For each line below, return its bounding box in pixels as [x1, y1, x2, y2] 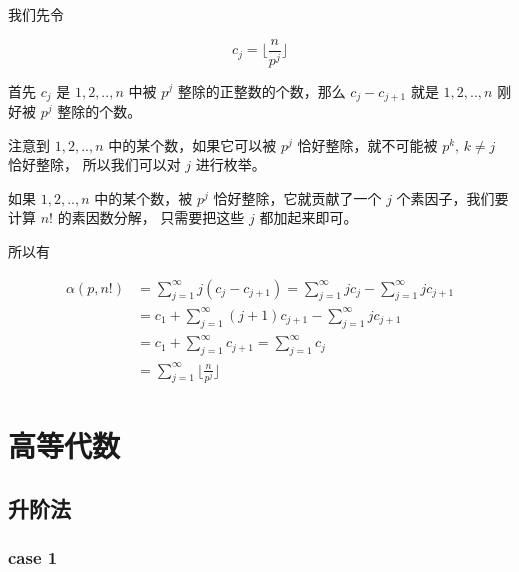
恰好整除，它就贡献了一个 [213, 187, 382, 208]
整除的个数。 [57, 100, 142, 121]
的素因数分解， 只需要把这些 [57, 207, 245, 228]
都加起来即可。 [259, 207, 358, 228]
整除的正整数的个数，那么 [177, 80, 346, 101]
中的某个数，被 [94, 187, 193, 208]
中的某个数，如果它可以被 [108, 134, 277, 155]
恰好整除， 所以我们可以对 [8, 154, 181, 175]
